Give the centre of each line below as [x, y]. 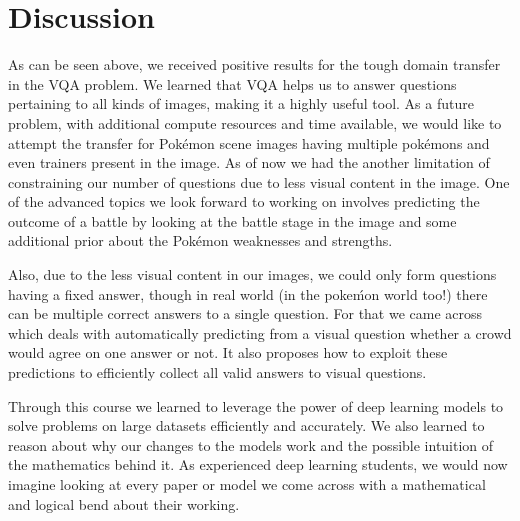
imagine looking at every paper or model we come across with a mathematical [247, 484]
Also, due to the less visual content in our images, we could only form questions [252, 274]
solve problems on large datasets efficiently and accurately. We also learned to [246, 425]
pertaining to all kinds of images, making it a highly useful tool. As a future [241, 103]
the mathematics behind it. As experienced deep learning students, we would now [258, 464]
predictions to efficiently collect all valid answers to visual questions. [217, 372]
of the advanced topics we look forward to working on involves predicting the [244, 201]
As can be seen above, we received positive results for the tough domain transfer [254, 64]
